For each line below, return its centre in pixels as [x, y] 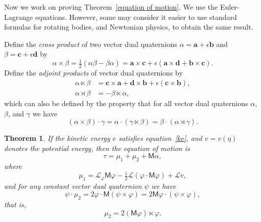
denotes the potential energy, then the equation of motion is [97, 148]
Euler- [230, 7]
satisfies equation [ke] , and [160, 138]
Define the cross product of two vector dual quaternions [91, 44]
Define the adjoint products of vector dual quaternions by [93, 73]
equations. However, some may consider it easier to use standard [136, 17]
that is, [15, 204]
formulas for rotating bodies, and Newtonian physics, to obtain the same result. [129, 27]
